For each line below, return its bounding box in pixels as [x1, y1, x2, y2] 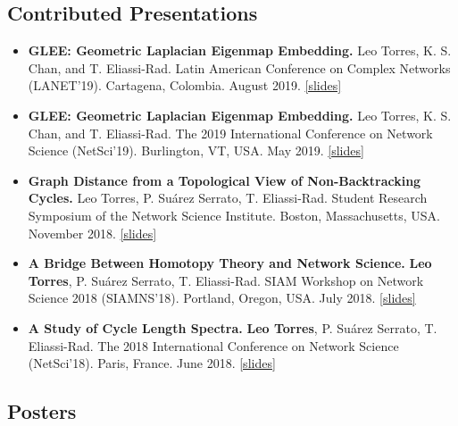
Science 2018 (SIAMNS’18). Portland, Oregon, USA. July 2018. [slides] [28, 288, 416, 307]
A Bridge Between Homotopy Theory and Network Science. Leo [28, 254, 432, 272]
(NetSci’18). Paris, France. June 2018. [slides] [28, 354, 276, 372]
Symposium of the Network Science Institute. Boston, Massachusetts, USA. [28, 205, 440, 224]
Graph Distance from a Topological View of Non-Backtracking [28, 171, 421, 189]
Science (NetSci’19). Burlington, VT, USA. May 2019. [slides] [28, 141, 364, 160]
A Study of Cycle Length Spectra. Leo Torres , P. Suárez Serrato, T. [28, 318, 437, 337]
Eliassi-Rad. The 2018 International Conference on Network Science [28, 336, 399, 355]
